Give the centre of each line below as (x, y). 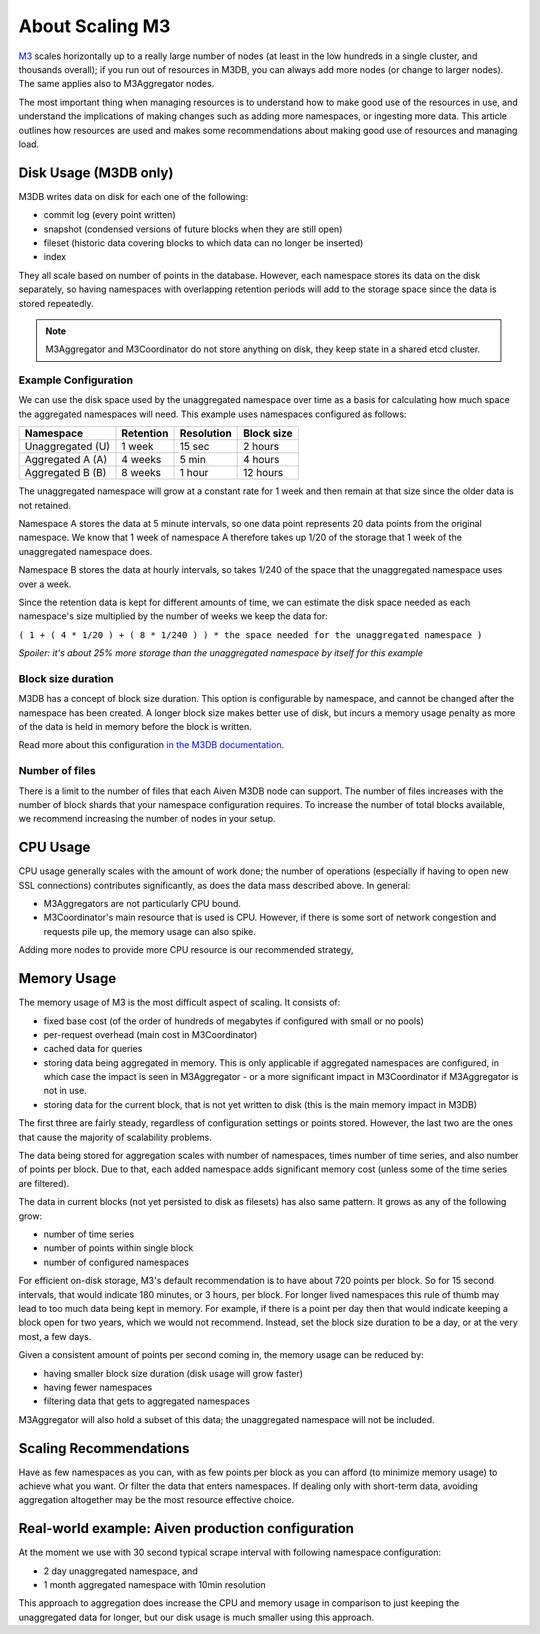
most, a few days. (55, 1336)
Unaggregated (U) (67, 447)
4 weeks (141, 460)
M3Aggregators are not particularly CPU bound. (142, 904)
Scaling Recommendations (104, 1448)
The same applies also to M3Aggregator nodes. (116, 84)
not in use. (65, 1091)
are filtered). (44, 1183)
